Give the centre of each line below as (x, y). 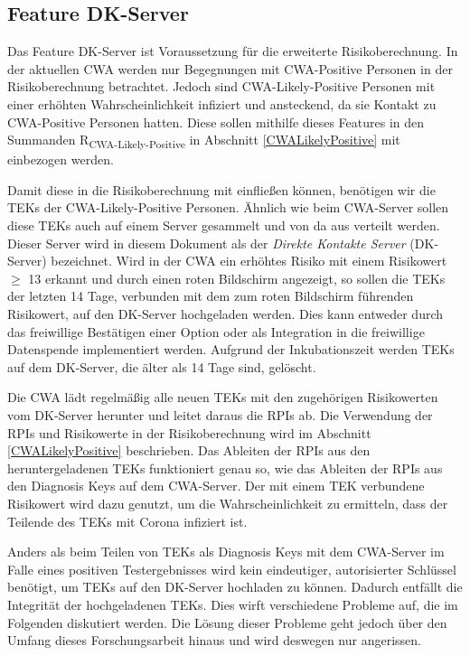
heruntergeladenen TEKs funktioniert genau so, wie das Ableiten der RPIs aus (225, 468)
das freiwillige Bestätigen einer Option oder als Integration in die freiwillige (216, 331)
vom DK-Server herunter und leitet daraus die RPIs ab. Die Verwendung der (220, 415)
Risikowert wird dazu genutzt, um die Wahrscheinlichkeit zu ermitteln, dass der (228, 503)
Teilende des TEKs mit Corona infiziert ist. (127, 521)
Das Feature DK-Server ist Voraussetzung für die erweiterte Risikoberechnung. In (233, 51)
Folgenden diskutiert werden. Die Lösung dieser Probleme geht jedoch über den (227, 622)
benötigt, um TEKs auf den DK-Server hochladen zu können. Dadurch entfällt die (235, 587)
